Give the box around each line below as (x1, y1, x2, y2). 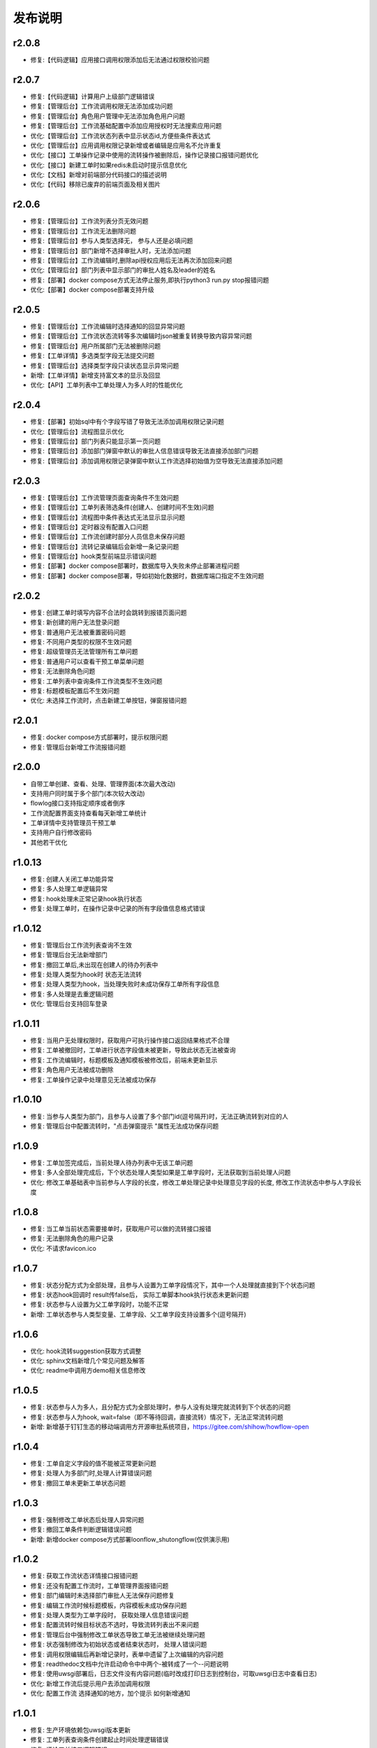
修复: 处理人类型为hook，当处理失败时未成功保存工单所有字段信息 (30, 980, 220, 989)
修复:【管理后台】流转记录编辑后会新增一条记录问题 (30, 542, 179, 550)
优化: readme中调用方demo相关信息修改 (30, 1366, 146, 1375)
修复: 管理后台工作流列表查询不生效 (30, 940, 132, 949)
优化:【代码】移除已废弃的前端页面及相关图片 (30, 180, 161, 189)
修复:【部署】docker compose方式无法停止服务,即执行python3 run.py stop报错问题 (30, 275, 269, 284)
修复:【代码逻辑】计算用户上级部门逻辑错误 (30, 92, 155, 101)
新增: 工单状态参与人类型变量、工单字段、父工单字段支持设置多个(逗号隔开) (30, 1310, 247, 1318)
